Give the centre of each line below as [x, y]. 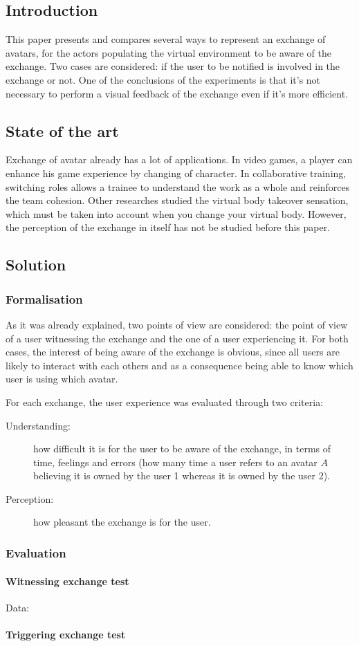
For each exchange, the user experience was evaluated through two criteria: [165, 402]
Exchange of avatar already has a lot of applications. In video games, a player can [179, 159]
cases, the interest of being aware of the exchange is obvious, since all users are [173, 352]
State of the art [62, 130]
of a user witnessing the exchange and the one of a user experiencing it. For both [177, 338]
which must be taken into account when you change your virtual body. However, [176, 213]
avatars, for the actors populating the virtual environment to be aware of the [168, 52]
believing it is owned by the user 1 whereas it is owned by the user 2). [182, 476]
